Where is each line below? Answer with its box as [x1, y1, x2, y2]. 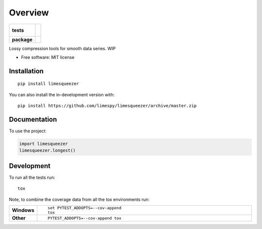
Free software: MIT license [21, 54, 75, 60]
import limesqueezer [19, 141, 68, 147]
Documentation [9, 115, 57, 123]
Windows [12, 207, 34, 214]
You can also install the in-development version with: [9, 92, 115, 98]
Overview [9, 7, 49, 18]
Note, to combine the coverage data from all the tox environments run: [9, 196, 150, 202]
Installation [9, 67, 44, 75]
